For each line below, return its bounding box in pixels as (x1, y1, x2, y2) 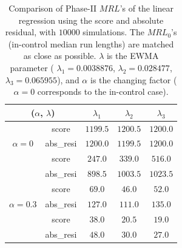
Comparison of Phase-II (8, 2, 97, 14)
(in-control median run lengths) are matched (8, 37, 174, 50)
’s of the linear (120, 2, 174, 14)
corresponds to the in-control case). (37, 85, 169, 98)
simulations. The (83, 26, 144, 38)
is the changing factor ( (90, 73, 177, 86)
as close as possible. (23, 49, 96, 62)
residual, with (5, 26, 56, 38)
